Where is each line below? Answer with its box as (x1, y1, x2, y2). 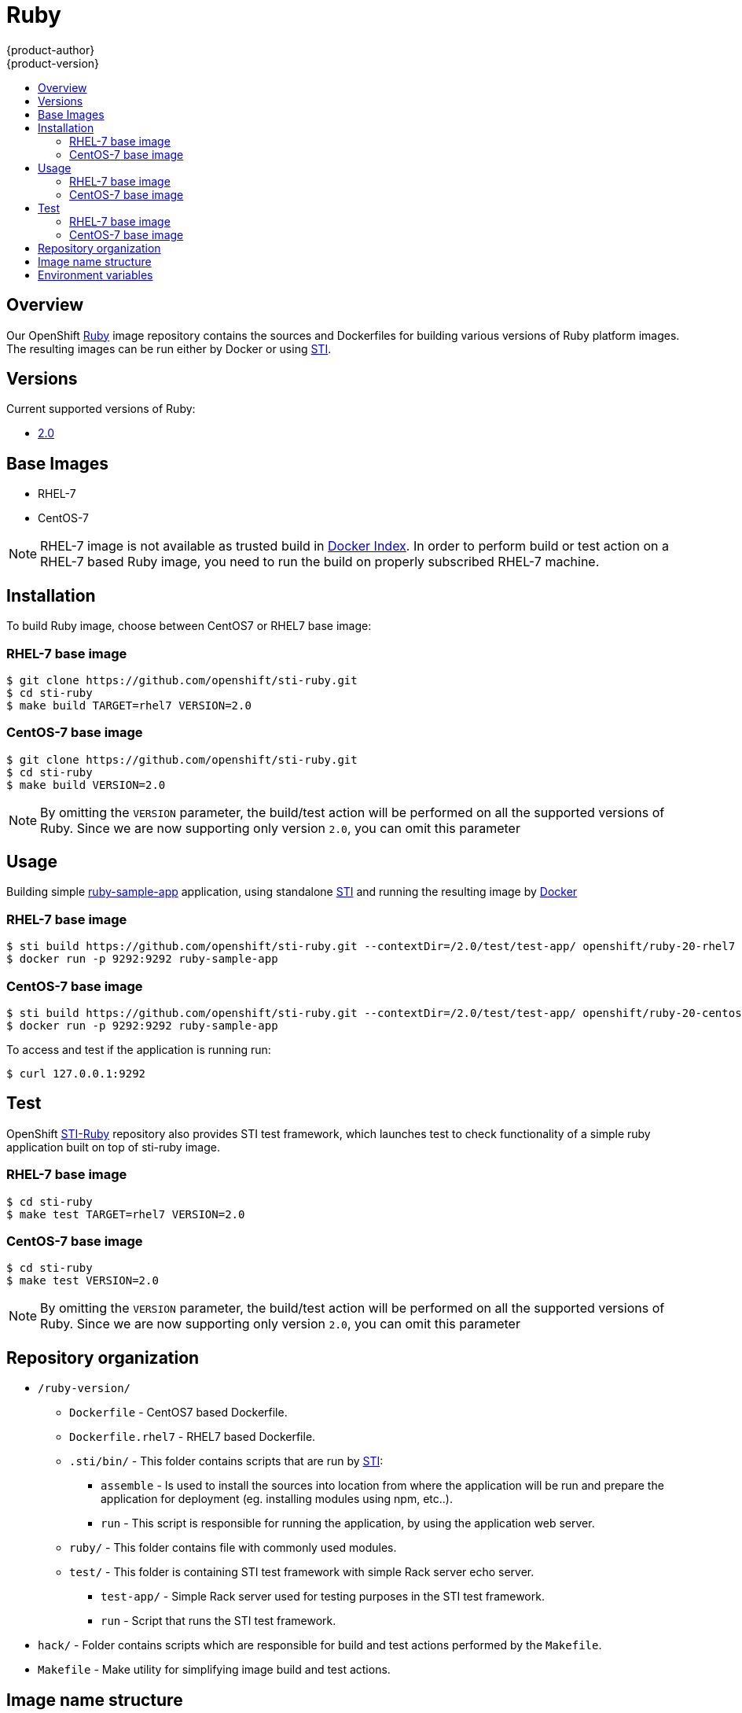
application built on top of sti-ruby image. (6, 1140, 220, 1154)
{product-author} (6, 42, 95, 57)
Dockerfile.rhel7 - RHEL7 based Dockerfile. (69, 1430, 316, 1444)
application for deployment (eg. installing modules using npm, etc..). (101, 1492, 453, 1506)
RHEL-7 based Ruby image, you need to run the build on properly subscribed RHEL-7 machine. (40, 554, 600, 570)
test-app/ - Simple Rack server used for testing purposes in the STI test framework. (101, 1590, 545, 1604)
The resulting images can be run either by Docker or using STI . (6, 341, 332, 355)
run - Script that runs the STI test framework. (101, 1614, 336, 1628)
